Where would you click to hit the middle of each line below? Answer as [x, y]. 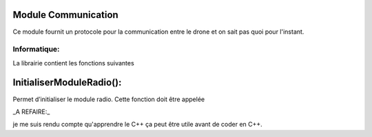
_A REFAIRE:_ [31, 112]
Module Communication [65, 15]
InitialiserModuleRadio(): [67, 83]
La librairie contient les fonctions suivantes [73, 63]
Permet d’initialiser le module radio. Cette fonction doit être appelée [109, 99]
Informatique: [36, 50]
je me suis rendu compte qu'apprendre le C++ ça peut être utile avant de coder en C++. [138, 125]
